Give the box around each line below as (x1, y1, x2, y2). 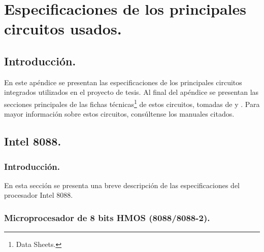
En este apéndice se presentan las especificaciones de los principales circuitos (4, 77, 242, 87)
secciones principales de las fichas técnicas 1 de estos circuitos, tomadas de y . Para (4, 97, 260, 109)
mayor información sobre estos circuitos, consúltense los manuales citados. (4, 109, 235, 119)
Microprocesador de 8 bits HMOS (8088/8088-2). (4, 211, 210, 224)
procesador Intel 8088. (4, 190, 73, 200)
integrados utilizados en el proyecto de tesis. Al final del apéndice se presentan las (4, 87, 259, 97)
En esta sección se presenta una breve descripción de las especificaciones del (4, 179, 240, 190)
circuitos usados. (4, 18, 122, 39)
